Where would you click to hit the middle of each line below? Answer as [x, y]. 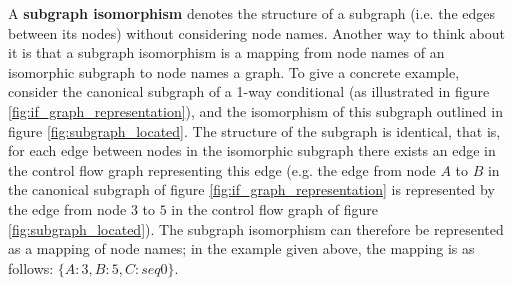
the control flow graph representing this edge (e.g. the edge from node [222, 169]
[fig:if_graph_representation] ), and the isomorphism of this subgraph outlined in [255, 110]
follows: [31, 267]
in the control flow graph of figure [275, 208]
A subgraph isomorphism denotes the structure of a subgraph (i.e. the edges [251, 13]
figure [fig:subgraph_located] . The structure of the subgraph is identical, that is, [254, 130]
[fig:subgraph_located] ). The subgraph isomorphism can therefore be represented [256, 228]
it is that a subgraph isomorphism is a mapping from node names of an [226, 52]
